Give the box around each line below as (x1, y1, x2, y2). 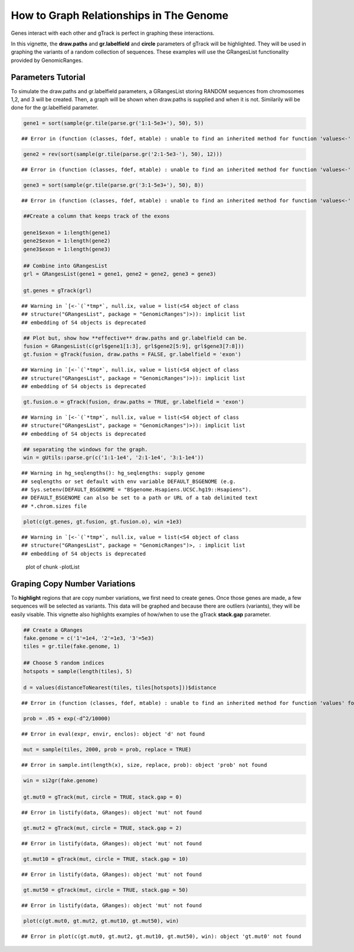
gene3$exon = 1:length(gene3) (23, 245, 111, 252)
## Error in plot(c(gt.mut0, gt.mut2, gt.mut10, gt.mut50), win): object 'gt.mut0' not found (21, 933, 301, 940)
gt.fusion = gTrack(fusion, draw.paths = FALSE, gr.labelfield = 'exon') (23, 351, 241, 358)
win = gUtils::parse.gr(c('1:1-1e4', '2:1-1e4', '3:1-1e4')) (23, 454, 204, 461)
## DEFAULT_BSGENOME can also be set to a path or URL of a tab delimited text (21, 494, 258, 501)
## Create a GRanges (23, 626, 83, 633)
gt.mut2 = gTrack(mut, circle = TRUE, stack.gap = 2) (23, 825, 182, 831)
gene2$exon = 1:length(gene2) (23, 238, 111, 244)
